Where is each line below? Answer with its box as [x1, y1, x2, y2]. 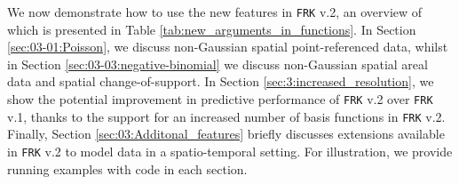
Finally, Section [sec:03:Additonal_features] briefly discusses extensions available [7, 124, 445, 143]
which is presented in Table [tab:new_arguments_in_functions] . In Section [7, 20, 416, 38]
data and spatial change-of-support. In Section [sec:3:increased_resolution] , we [7, 72, 434, 91]
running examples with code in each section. [7, 159, 248, 178]
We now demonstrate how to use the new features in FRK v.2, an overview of [7, 3, 423, 20]
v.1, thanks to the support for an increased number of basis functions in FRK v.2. [7, 107, 446, 125]
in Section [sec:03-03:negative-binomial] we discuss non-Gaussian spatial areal [7, 54, 428, 73]
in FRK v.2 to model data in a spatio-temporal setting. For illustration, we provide [7, 141, 453, 160]
